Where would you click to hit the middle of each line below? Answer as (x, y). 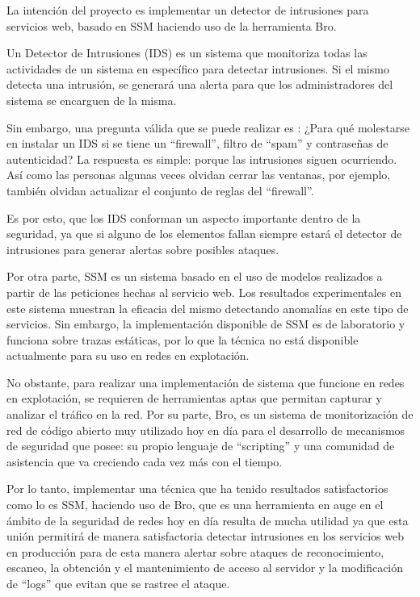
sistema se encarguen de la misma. (92, 100)
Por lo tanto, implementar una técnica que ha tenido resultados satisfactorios (197, 488)
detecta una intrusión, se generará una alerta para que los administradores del (200, 84)
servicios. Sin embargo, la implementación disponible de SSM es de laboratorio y (206, 324)
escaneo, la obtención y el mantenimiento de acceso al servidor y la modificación (205, 568)
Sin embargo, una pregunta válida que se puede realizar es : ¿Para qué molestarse (208, 127)
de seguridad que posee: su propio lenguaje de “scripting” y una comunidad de (201, 446)
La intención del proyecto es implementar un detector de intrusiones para (188, 10)
